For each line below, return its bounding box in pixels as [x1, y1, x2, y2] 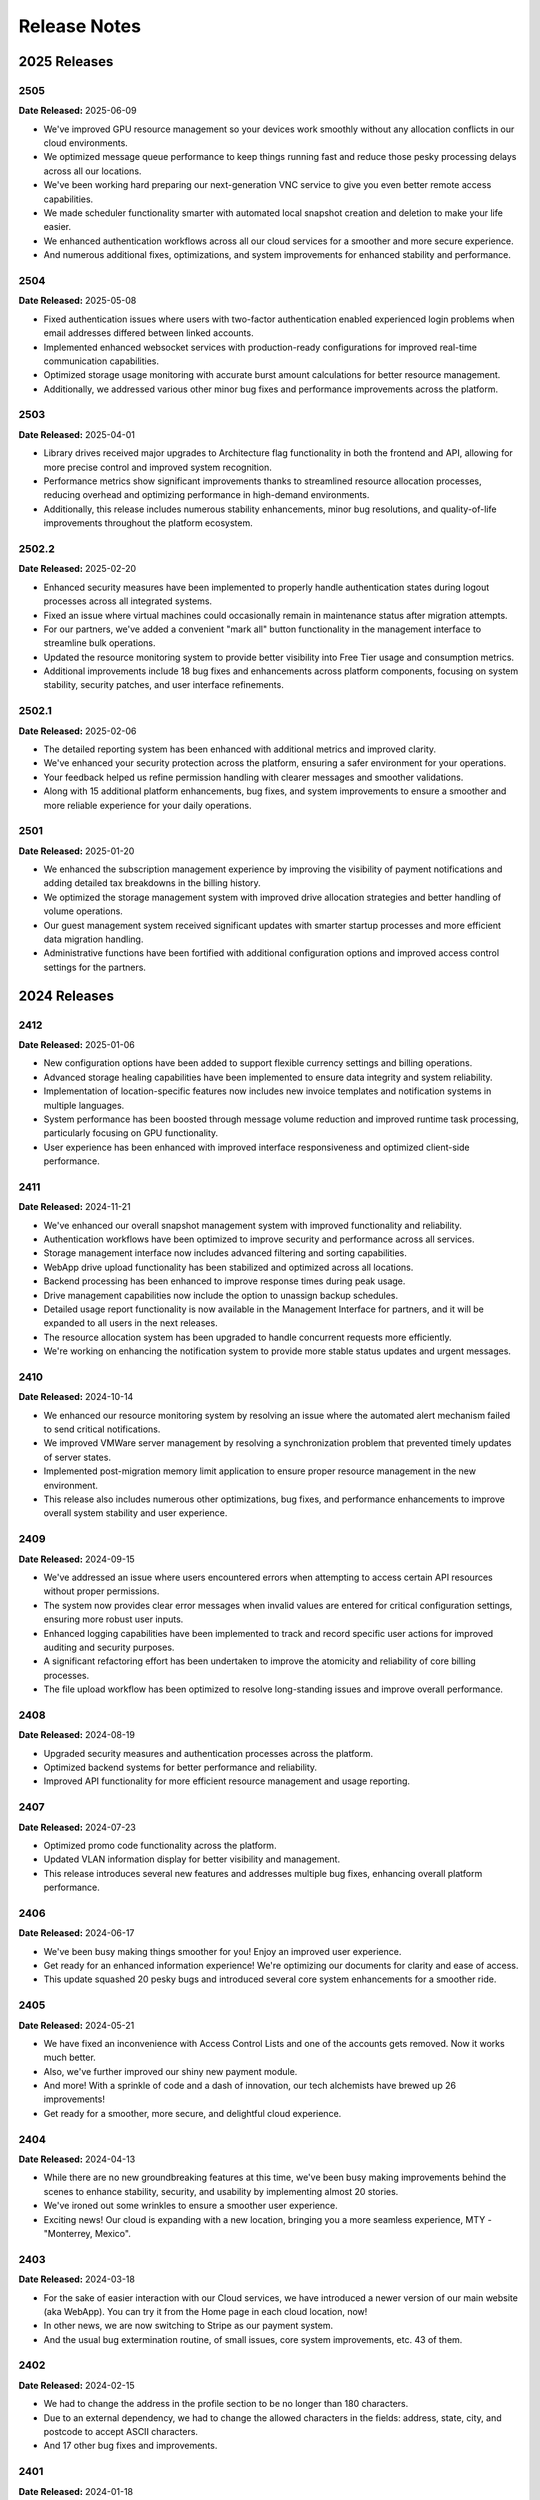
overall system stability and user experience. [43, 1507, 228, 1519]
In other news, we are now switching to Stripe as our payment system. [43, 2320, 334, 2332]
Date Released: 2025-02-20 [18, 563, 137, 575]
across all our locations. [43, 165, 142, 177]
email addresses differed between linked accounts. [43, 327, 254, 339]
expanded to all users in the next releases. [43, 1317, 219, 1329]
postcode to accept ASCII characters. [43, 2425, 199, 2437]
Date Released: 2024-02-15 [18, 2379, 135, 2391]
